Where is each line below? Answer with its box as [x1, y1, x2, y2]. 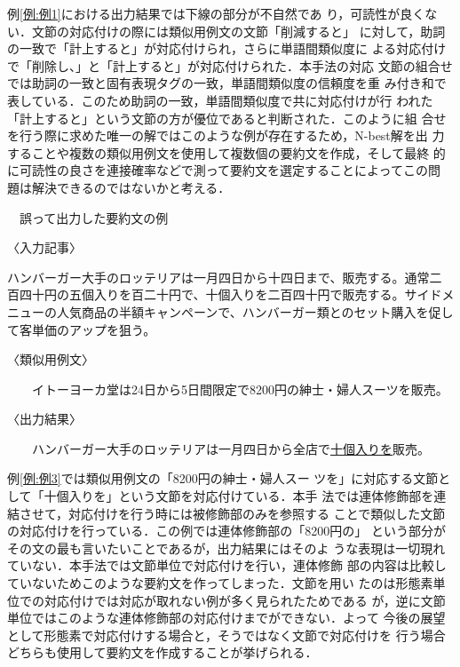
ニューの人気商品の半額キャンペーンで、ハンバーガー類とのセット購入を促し [7, 302, 454, 321]
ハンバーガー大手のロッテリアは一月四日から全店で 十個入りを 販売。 [31, 439, 430, 457]
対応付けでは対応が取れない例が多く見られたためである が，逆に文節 [44, 591, 446, 609]
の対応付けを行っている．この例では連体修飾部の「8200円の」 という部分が [7, 521, 446, 540]
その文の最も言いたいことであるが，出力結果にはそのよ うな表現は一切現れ [7, 538, 446, 557]
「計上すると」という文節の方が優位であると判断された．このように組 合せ [7, 108, 447, 127]
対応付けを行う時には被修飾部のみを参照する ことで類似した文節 [68, 504, 446, 522]
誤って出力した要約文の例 [19, 208, 169, 226]
